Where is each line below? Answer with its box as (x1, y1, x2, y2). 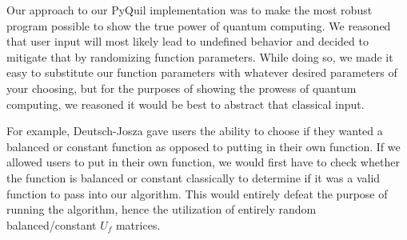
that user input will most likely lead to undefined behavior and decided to (6, 33, 369, 50)
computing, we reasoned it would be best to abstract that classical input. (6, 95, 365, 112)
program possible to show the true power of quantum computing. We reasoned (6, 17, 391, 34)
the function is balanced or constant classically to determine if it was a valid (6, 169, 381, 186)
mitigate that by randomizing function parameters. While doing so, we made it (6, 48, 393, 65)
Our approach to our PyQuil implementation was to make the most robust (6, 2, 373, 18)
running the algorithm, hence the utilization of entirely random (6, 201, 317, 218)
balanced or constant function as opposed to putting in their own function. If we (6, 138, 401, 154)
